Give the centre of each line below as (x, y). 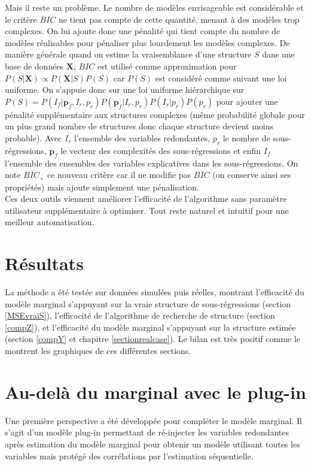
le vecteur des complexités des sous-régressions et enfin (161, 150)
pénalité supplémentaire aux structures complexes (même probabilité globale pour (155, 114)
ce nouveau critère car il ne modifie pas (119, 175)
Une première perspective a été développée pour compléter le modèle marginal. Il (153, 420)
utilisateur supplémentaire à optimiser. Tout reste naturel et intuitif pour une (147, 210)
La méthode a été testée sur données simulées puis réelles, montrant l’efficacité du (155, 292)
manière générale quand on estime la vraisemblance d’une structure (128, 54)
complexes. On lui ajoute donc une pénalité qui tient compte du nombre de (143, 31)
